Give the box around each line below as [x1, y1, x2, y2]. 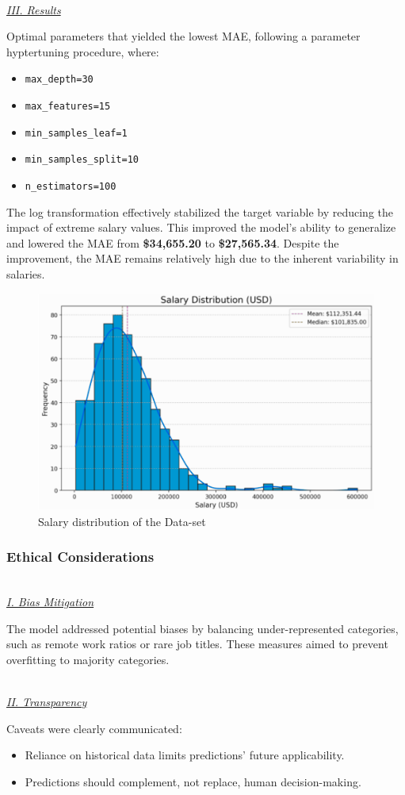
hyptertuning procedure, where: [6, 43, 159, 60]
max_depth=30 [25, 74, 94, 86]
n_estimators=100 [25, 181, 117, 192]
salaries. [6, 266, 45, 282]
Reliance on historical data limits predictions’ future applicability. [25, 747, 345, 763]
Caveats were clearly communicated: [6, 720, 182, 736]
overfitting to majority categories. [6, 651, 170, 668]
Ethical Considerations [6, 547, 155, 566]
